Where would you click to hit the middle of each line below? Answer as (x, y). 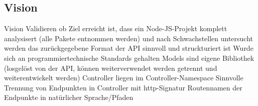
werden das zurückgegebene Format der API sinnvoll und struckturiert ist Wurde (129, 48)
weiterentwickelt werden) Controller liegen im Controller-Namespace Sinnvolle (124, 78)
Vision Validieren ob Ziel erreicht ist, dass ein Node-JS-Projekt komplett (116, 28)
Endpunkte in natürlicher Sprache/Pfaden (69, 97)
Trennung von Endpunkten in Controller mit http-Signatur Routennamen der (123, 87)
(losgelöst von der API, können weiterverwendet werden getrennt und (111, 68)
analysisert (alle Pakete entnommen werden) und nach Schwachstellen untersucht (129, 38)
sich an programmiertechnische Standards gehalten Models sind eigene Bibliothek (129, 58)
